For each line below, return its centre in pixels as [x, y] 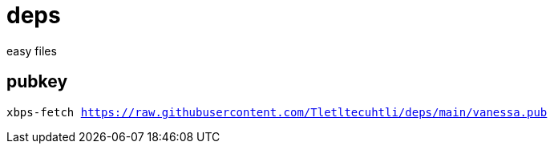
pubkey [37, 82]
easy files [32, 51]
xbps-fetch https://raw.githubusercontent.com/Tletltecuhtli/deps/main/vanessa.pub [277, 112]
